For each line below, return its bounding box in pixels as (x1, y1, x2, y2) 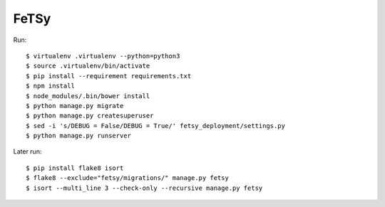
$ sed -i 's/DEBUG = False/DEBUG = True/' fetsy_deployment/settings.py (26, 122, 285, 129)
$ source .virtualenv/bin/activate (26, 62, 150, 70)
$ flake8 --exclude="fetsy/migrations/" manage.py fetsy (26, 174, 230, 182)
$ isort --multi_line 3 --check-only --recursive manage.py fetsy (26, 184, 263, 192)
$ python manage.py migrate (26, 102, 124, 110)
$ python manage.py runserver (26, 132, 132, 140)
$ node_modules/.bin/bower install (26, 92, 150, 100)
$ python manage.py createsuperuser (26, 112, 154, 120)
